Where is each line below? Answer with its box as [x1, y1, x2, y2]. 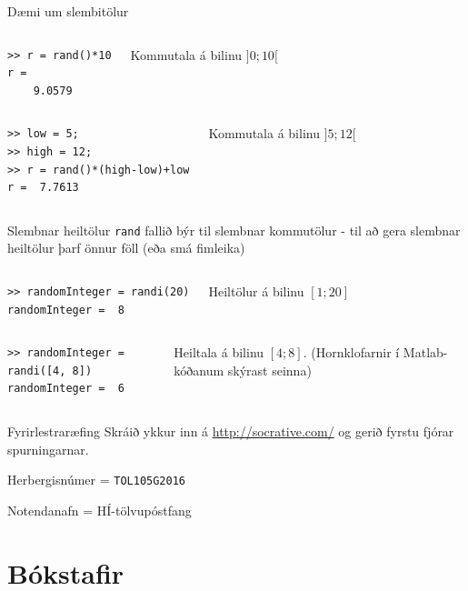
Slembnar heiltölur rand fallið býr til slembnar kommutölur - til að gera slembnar [7, 220, 461, 239]
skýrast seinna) [227, 360, 312, 379]
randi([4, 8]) [7, 364, 93, 377]
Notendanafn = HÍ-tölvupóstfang [7, 500, 192, 519]
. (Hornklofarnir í [303, 343, 400, 362]
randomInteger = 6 [7, 382, 124, 396]
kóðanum [174, 360, 224, 379]
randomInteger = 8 [7, 303, 124, 316]
